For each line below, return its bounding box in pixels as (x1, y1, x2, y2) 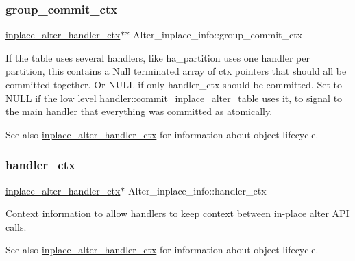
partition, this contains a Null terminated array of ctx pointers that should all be (5, 64, 347, 78)
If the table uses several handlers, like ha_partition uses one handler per (5, 50, 310, 64)
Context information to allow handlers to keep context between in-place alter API (5, 206, 350, 221)
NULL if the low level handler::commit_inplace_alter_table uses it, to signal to (5, 90, 343, 105)
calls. (5, 219, 27, 234)
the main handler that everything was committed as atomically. (5, 104, 273, 119)
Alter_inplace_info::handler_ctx (127, 183, 267, 197)
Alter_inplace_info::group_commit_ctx (132, 27, 303, 42)
